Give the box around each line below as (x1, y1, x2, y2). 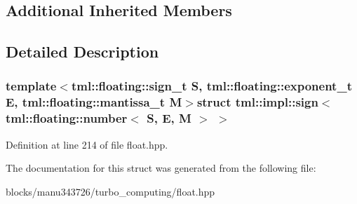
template (6, 77, 57, 95)
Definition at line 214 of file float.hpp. (6, 137, 168, 151)
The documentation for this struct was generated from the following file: (6, 161, 316, 175)
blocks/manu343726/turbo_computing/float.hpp (6, 184, 215, 198)
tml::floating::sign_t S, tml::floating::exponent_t (71, 77, 352, 95)
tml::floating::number (6, 109, 128, 127)
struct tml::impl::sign (196, 93, 318, 111)
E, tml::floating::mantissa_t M (6, 93, 182, 111)
